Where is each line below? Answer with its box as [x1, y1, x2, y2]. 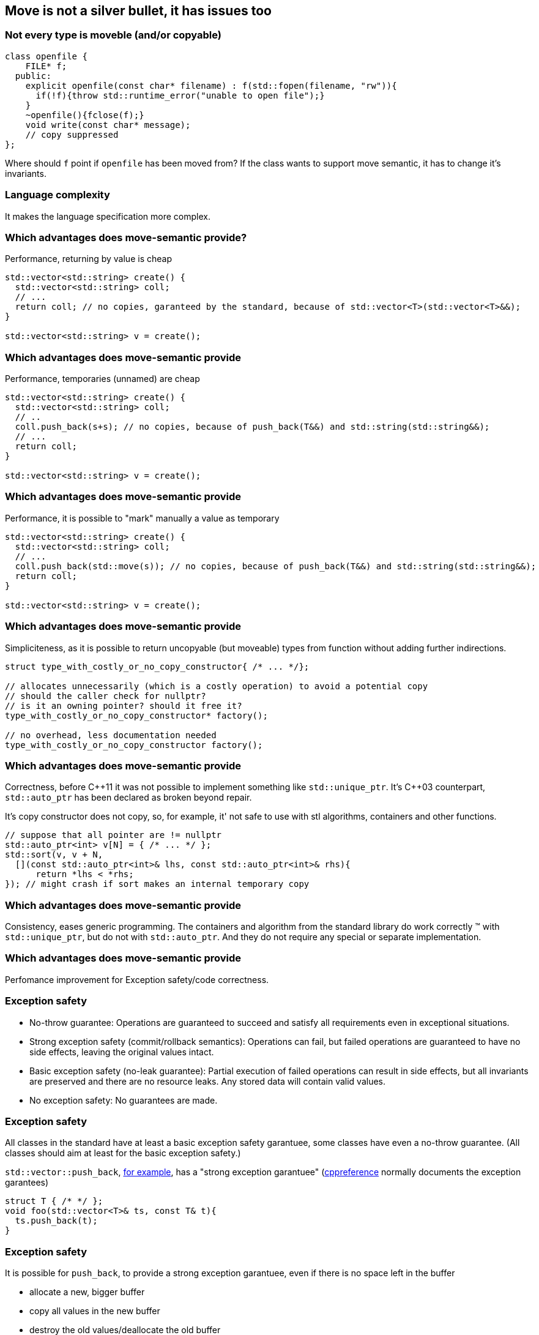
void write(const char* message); [25, 119, 191, 130]
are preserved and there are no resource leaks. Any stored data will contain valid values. [29, 1075, 386, 1086]
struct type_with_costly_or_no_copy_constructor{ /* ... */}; [5, 661, 310, 671]
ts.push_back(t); [15, 1216, 98, 1226]
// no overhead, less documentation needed [5, 730, 217, 740]
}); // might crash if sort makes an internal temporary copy [5, 879, 310, 889]
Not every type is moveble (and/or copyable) [5, 29, 222, 42]
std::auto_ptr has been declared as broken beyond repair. [5, 792, 252, 803]
